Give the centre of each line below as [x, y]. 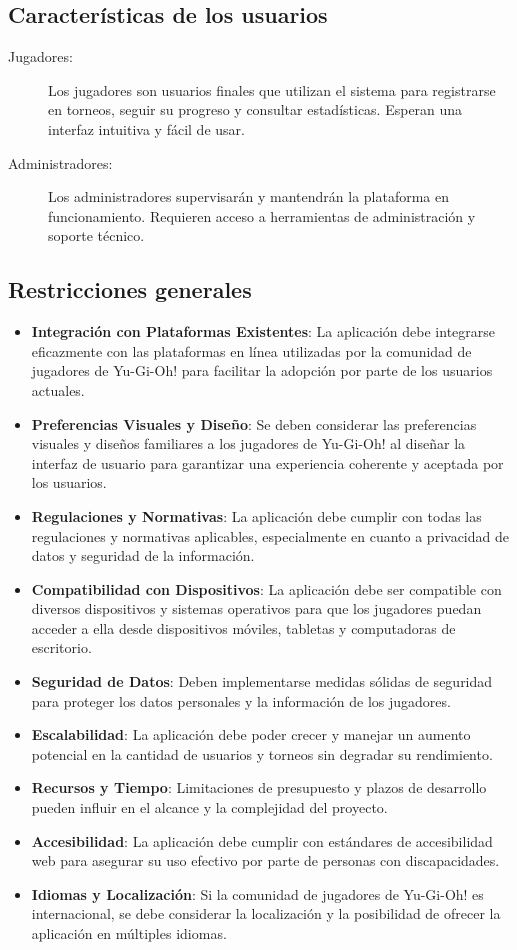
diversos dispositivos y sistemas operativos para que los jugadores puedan [256, 608]
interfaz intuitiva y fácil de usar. [146, 128]
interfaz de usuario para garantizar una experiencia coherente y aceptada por [267, 462]
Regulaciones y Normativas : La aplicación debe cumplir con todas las [256, 515]
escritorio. [61, 647]
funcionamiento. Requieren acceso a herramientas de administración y [262, 215]
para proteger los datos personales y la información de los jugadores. [241, 700]
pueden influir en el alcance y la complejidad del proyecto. [209, 807]
